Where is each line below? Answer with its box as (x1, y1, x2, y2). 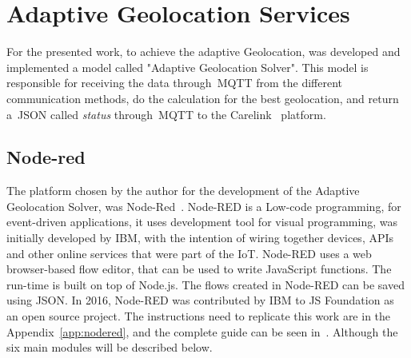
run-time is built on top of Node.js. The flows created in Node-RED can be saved (6, 276, 405, 292)
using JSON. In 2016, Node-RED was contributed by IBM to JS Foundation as (6, 292, 394, 308)
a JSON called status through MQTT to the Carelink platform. (6, 105, 326, 122)
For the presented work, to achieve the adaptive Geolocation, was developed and (6, 43, 401, 60)
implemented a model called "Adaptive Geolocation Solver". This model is (6, 58, 369, 75)
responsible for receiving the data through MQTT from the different (6, 74, 343, 91)
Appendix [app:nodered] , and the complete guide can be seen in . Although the (6, 323, 398, 340)
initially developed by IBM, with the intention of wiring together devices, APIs (6, 229, 394, 246)
